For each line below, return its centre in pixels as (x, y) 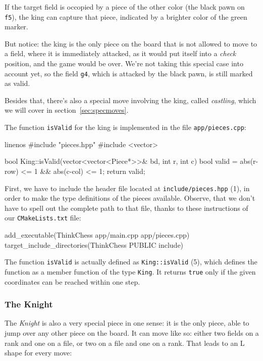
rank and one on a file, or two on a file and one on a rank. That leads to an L (125, 343)
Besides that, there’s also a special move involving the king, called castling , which (130, 100)
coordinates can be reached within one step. (72, 281)
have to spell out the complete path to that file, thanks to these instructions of (126, 208)
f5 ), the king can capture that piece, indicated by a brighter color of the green (126, 16)
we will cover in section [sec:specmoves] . (67, 110)
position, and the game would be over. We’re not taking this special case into (124, 63)
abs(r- (249, 161)
